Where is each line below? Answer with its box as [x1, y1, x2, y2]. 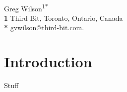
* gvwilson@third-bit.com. [4, 22, 84, 33]
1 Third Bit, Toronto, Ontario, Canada [4, 12, 123, 23]
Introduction [4, 51, 92, 72]
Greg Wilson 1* [4, 1, 48, 13]
